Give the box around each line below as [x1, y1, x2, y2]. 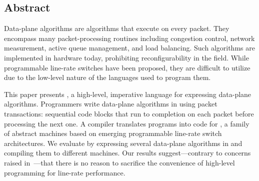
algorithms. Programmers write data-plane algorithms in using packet [4, 98, 217, 109]
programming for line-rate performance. [4, 167, 125, 177]
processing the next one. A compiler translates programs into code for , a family [4, 118, 249, 128]
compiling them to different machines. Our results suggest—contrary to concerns [4, 147, 251, 158]
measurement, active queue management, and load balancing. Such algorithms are [4, 42, 255, 53]
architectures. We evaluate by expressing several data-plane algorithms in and [4, 137, 242, 148]
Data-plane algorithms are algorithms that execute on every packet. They [4, 23, 229, 33]
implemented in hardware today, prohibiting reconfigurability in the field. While [4, 52, 249, 62]
